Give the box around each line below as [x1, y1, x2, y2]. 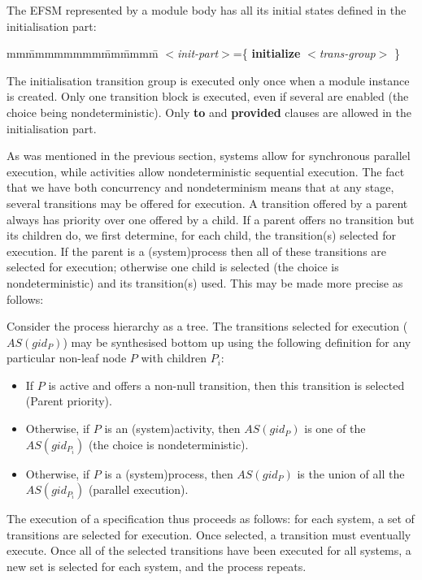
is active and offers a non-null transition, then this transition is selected [48, 376, 405, 393]
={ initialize [233, 45, 301, 62]
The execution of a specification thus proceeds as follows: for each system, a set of [7, 510, 415, 527]
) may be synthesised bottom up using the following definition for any [63, 333, 411, 350]
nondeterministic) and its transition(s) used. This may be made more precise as [7, 274, 403, 291]
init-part [176, 45, 219, 62]
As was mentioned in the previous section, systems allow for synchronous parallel [7, 147, 411, 164]
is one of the [304, 420, 366, 437]
